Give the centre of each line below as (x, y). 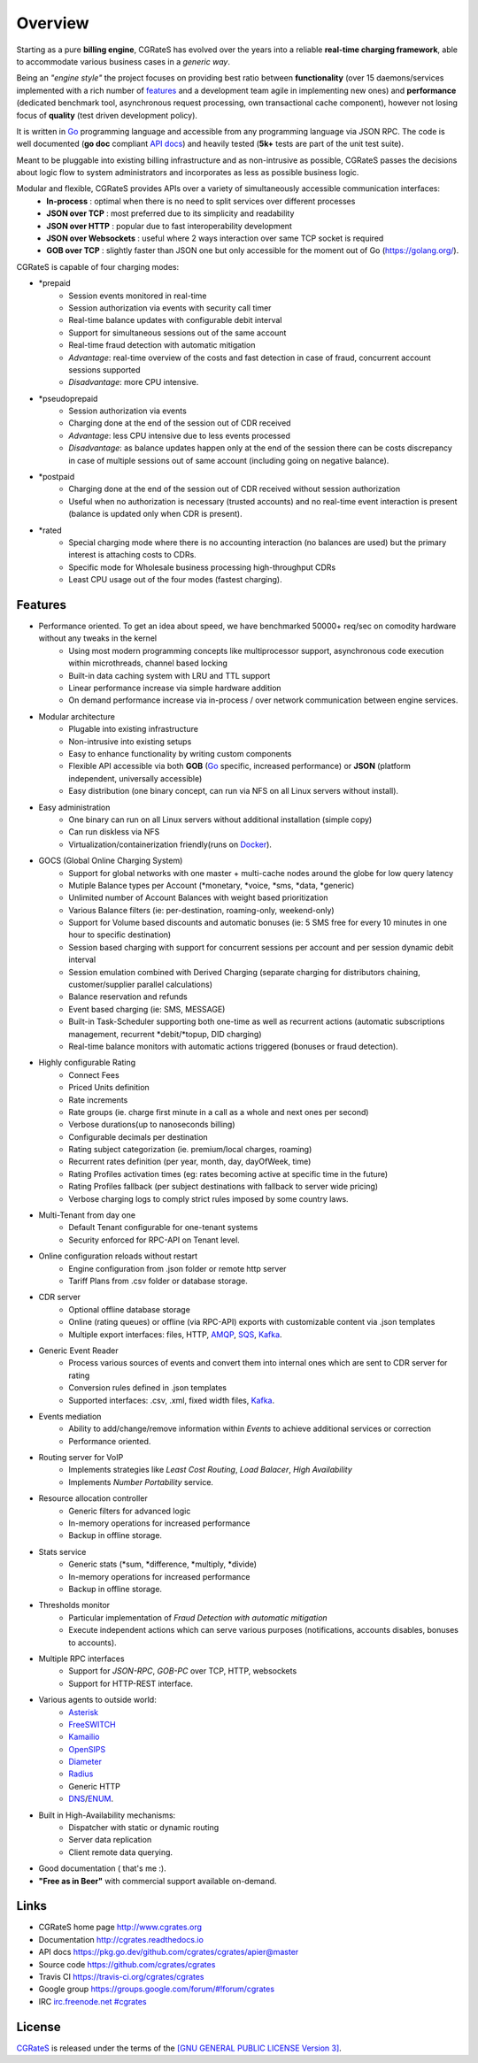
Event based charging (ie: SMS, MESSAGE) (147, 1009)
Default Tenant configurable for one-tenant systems (163, 1228)
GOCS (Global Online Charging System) (111, 861)
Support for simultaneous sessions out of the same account (177, 333)
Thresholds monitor (74, 1605)
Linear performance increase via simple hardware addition (175, 688)
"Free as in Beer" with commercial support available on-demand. (158, 1881)
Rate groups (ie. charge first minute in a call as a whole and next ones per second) (219, 1112)
